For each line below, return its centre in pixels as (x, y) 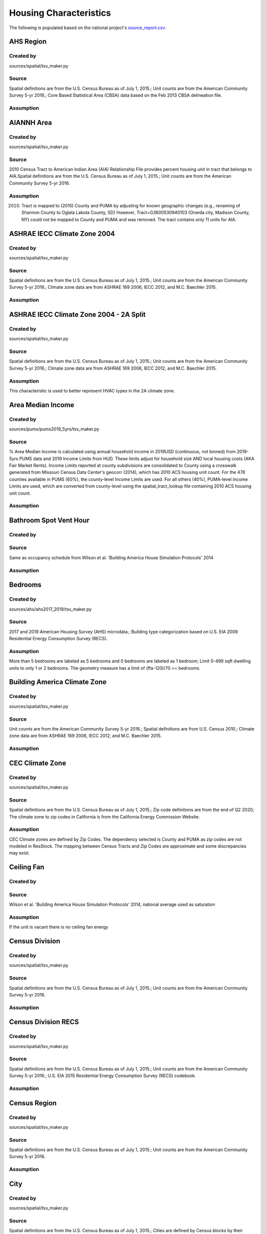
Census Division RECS (44, 1022)
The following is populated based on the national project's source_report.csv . (87, 28)
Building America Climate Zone (58, 682)
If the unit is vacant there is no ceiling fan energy (59, 927)
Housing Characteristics (60, 13)
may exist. (19, 853)
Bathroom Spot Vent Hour (49, 520)
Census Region (33, 1103)
